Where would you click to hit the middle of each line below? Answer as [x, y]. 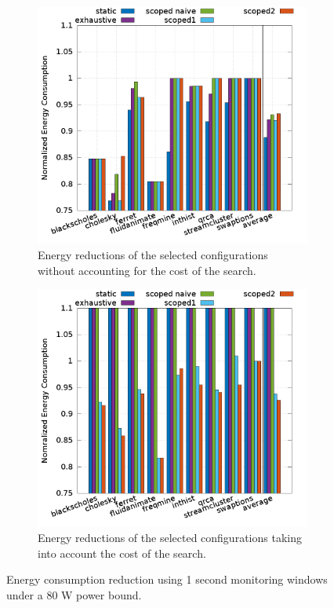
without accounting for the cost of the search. [147, 270]
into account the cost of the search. [122, 553]
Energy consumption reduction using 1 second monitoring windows [167, 579]
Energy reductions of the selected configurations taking [170, 538]
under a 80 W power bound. [74, 594]
